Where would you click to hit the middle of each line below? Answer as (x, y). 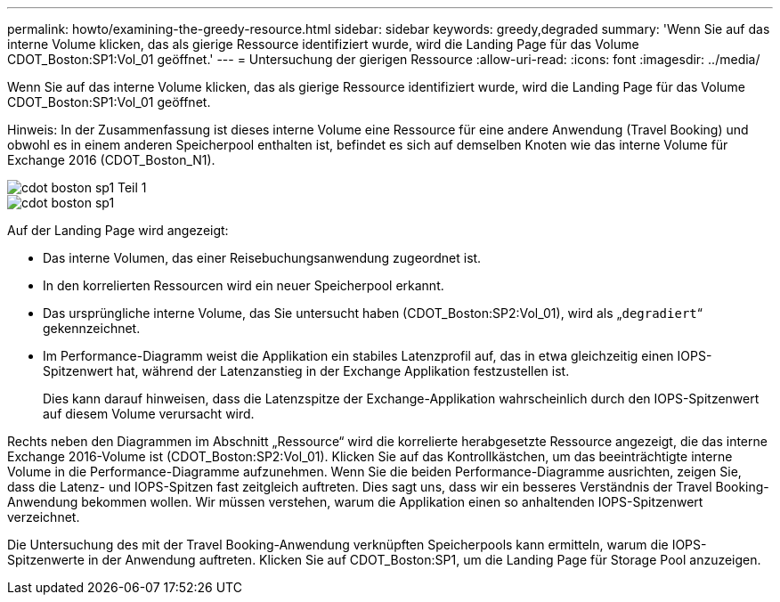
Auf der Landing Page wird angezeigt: (118, 230)
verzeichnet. (44, 517)
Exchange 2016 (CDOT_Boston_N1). (111, 160)
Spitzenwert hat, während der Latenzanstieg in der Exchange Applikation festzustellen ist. (306, 371)
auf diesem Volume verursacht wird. (149, 414)
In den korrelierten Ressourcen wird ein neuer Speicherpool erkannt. (244, 285)
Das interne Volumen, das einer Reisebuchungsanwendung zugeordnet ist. (262, 258)
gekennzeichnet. (92, 328)
